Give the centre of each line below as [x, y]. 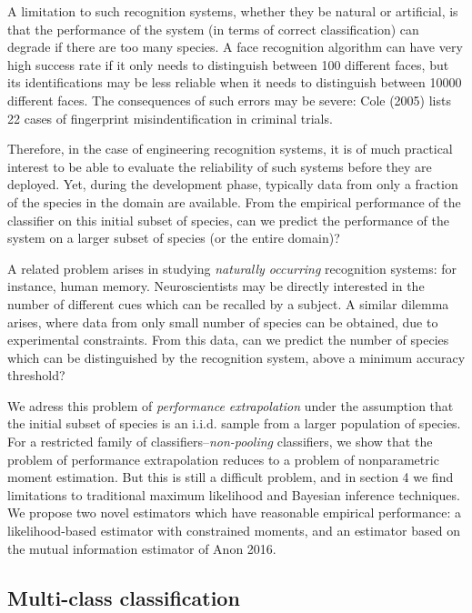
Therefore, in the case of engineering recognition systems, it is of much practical [230, 149]
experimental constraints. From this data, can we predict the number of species [228, 340]
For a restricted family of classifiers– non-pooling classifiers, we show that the [220, 442]
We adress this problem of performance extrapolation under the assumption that [231, 405]
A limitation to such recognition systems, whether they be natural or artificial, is [233, 11]
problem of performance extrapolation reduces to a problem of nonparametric [223, 459]
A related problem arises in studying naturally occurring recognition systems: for [232, 268]
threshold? [36, 375]
